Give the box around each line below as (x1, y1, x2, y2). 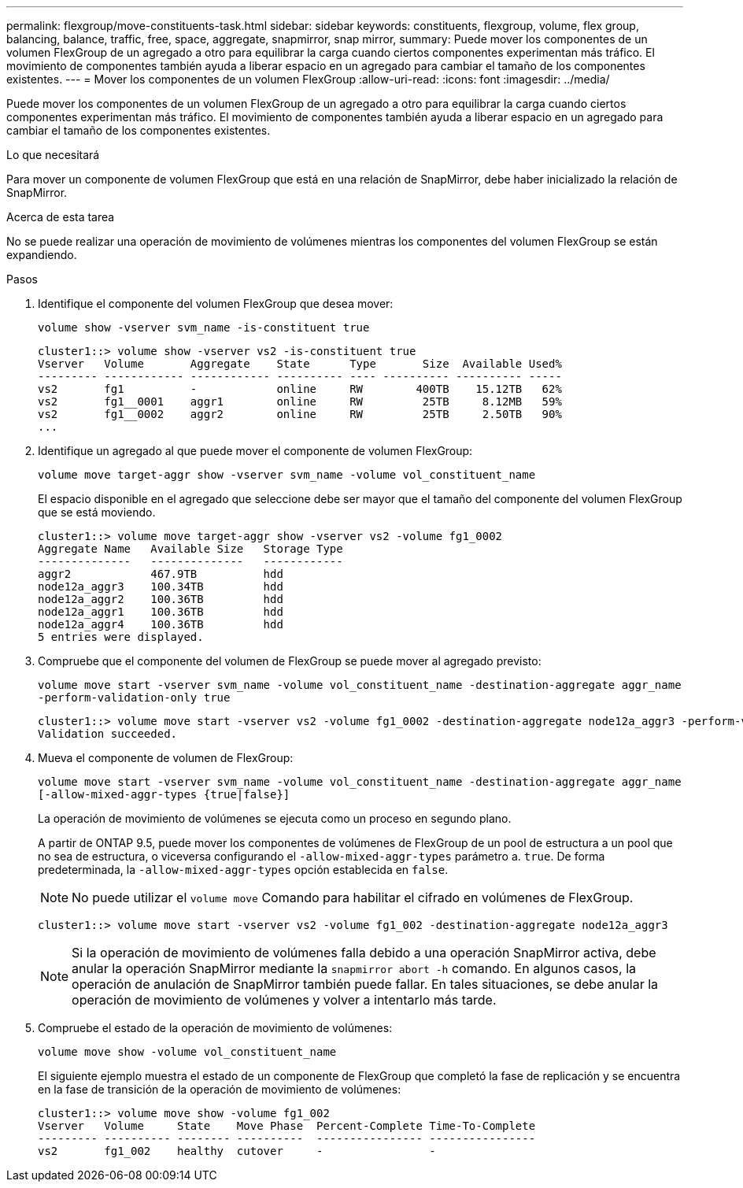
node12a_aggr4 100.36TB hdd (38, 618, 283, 631)
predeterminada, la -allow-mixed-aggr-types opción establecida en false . (38, 863, 449, 876)
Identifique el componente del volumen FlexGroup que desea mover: (38, 297, 394, 310)
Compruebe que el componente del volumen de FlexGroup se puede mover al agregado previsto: (38, 654, 542, 668)
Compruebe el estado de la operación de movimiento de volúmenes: (38, 1021, 393, 1034)
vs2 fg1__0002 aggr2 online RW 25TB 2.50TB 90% (38, 408, 562, 420)
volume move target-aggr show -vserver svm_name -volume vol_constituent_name (38, 468, 536, 481)
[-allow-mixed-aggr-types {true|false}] (38, 788, 290, 801)
